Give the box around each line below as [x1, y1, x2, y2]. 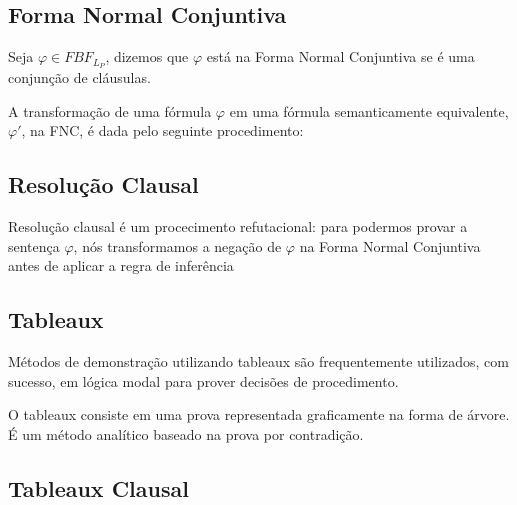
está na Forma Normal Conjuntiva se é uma [206, 46, 475, 67]
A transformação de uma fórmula [8, 100, 212, 121]
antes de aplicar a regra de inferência [8, 255, 234, 276]
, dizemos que [105, 46, 189, 67]
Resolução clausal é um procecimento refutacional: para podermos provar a [8, 216, 468, 237]
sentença [8, 235, 60, 256]
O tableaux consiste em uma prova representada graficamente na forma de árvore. [8, 404, 510, 425]
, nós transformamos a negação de [73, 235, 282, 256]
